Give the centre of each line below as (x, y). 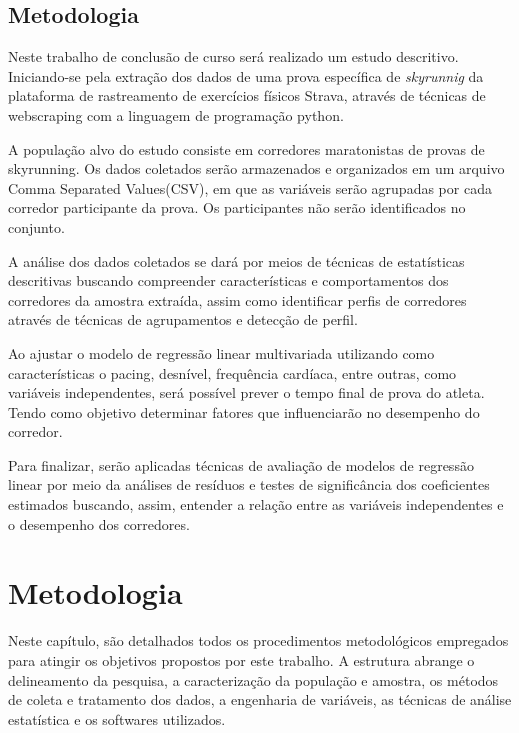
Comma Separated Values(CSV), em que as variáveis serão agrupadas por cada (250, 187)
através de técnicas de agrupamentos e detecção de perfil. (183, 319)
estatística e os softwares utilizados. (117, 718)
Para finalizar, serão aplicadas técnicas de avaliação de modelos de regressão (241, 464)
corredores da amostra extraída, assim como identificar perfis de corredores (237, 299)
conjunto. (36, 226)
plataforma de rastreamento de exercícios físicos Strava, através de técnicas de (247, 95)
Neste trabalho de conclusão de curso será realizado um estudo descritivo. (233, 56)
